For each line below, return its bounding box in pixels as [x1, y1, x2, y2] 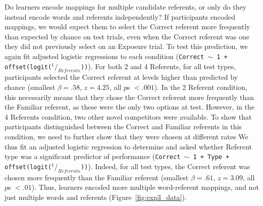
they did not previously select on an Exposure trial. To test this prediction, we [5, 41, 248, 51]
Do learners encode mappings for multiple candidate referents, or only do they [5, 2, 247, 12]
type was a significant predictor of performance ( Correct [5, 151, 181, 162]
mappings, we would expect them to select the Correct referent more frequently [5, 21, 250, 32]
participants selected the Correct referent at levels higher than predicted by [5, 72, 238, 82]
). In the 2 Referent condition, [154, 82, 247, 92]
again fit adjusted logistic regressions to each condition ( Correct [5, 50, 204, 61]
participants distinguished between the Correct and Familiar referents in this [5, 121, 242, 132]
